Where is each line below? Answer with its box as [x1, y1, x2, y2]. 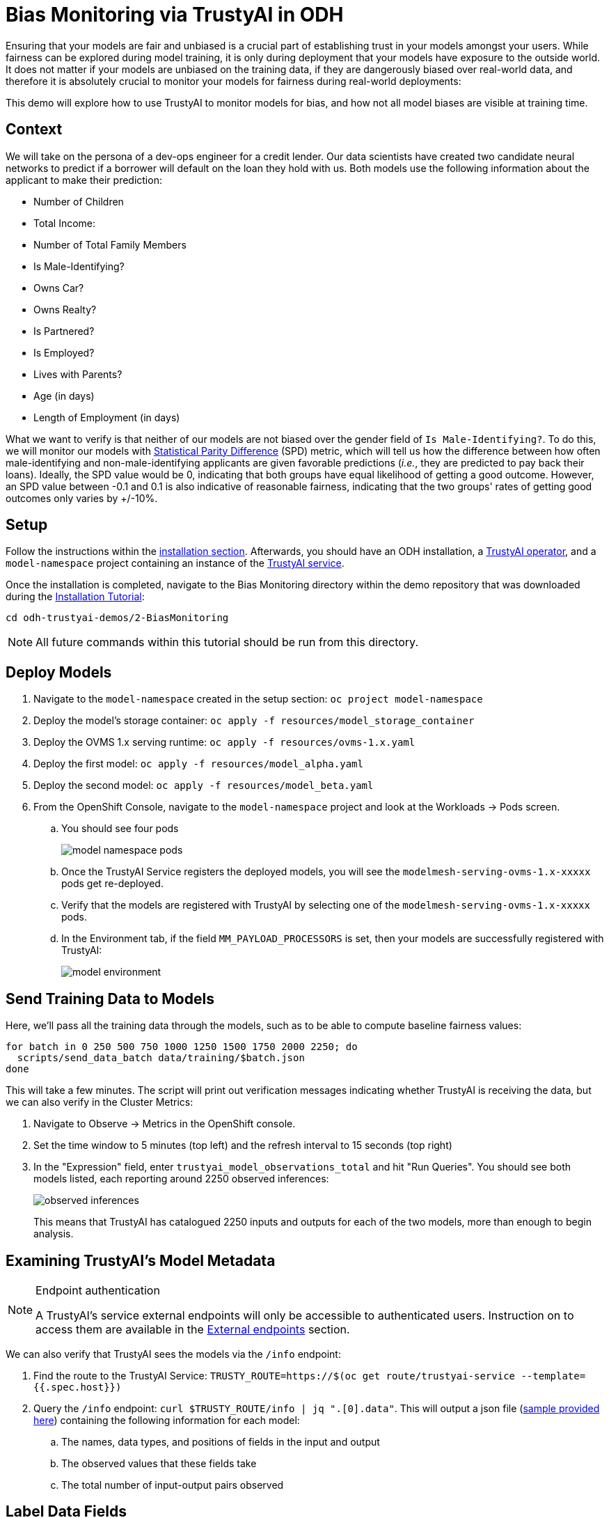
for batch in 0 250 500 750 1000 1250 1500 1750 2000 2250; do [6, 1041, 358, 1053]
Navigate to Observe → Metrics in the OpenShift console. [33, 1118, 296, 1130]
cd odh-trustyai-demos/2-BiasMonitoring [6, 612, 229, 624]
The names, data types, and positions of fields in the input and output [61, 1435, 380, 1448]
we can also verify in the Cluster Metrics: [6, 1096, 193, 1109]
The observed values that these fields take [61, 1457, 257, 1469]
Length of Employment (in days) [33, 411, 180, 423]
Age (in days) [33, 389, 95, 402]
